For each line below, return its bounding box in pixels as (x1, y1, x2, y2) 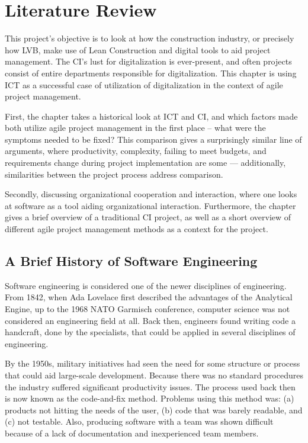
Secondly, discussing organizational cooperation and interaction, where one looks (5, 188, 297, 200)
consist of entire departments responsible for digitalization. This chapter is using (5, 66, 297, 79)
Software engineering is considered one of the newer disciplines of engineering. (5, 279, 287, 291)
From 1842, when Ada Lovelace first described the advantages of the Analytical (5, 291, 293, 303)
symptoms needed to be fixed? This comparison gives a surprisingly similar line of (5, 133, 302, 145)
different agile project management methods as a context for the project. (5, 223, 268, 235)
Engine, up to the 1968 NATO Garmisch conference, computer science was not (5, 303, 290, 315)
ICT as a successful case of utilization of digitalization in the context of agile (5, 78, 283, 91)
